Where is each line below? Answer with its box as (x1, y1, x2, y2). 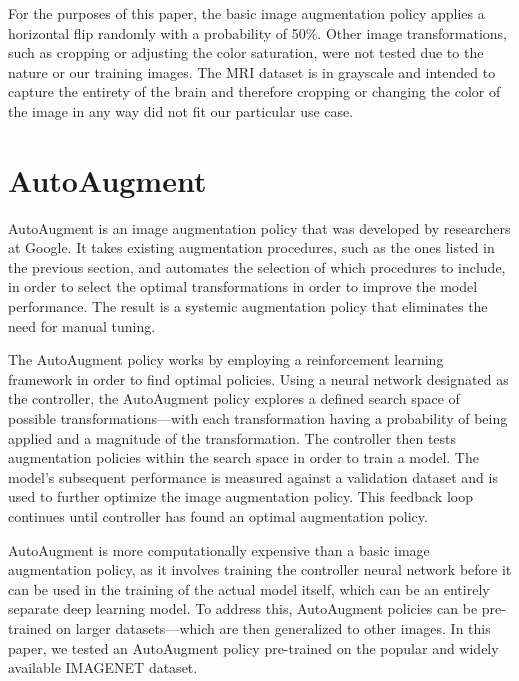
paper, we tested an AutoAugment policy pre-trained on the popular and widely (8, 637, 499, 658)
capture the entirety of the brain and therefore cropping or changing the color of (8, 81, 501, 102)
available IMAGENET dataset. (8, 657, 198, 678)
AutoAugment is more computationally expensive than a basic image (8, 539, 430, 560)
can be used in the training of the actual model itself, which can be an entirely (8, 578, 490, 599)
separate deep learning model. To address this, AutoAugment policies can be (8, 598, 478, 619)
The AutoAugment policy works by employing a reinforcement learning (8, 349, 444, 370)
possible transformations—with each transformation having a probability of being (8, 408, 508, 429)
